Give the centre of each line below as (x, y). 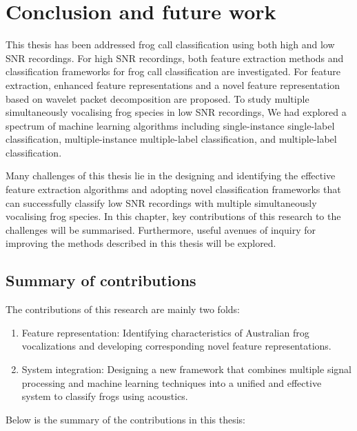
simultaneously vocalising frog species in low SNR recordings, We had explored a (176, 112)
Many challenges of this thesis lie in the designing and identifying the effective (171, 176)
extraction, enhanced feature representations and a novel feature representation (173, 84)
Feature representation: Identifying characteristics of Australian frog (165, 332)
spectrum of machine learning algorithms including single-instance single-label (170, 125)
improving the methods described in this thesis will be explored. (141, 243)
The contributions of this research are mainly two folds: (123, 309)
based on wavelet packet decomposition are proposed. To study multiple (157, 98)
